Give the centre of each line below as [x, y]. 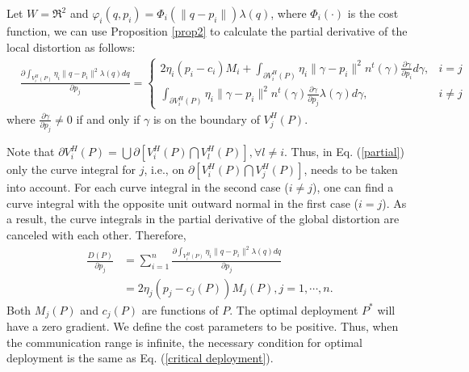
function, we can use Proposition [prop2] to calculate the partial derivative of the [207, 31]
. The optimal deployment [294, 309]
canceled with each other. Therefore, [96, 234]
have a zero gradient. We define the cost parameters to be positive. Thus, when [203, 326]
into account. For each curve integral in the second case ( [148, 187]
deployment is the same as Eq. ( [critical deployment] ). [140, 358]
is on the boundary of [206, 118]
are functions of [180, 309]
